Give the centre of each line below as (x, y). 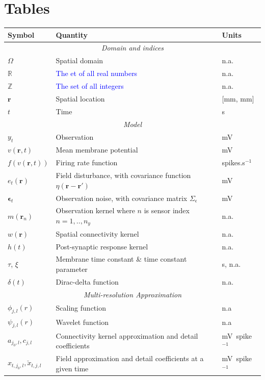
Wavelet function (82, 322)
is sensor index (167, 210)
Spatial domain (79, 60)
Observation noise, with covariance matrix (122, 198)
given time (72, 368)
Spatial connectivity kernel (97, 233)
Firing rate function (87, 162)
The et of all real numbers (97, 73)
